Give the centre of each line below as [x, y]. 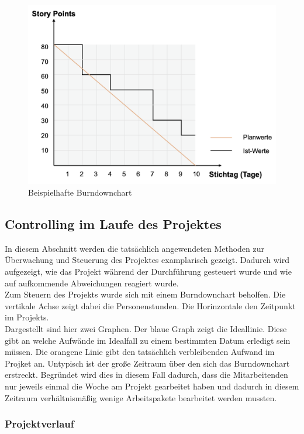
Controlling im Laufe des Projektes [113, 223]
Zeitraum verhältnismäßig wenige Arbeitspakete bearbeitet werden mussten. [141, 397]
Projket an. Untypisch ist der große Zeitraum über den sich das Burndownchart [147, 363]
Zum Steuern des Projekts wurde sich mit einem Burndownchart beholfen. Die [145, 294]
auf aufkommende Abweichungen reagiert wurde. [92, 283]
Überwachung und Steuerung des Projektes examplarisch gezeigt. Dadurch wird [147, 260]
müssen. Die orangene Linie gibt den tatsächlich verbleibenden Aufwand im [140, 352]
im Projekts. [27, 317]
